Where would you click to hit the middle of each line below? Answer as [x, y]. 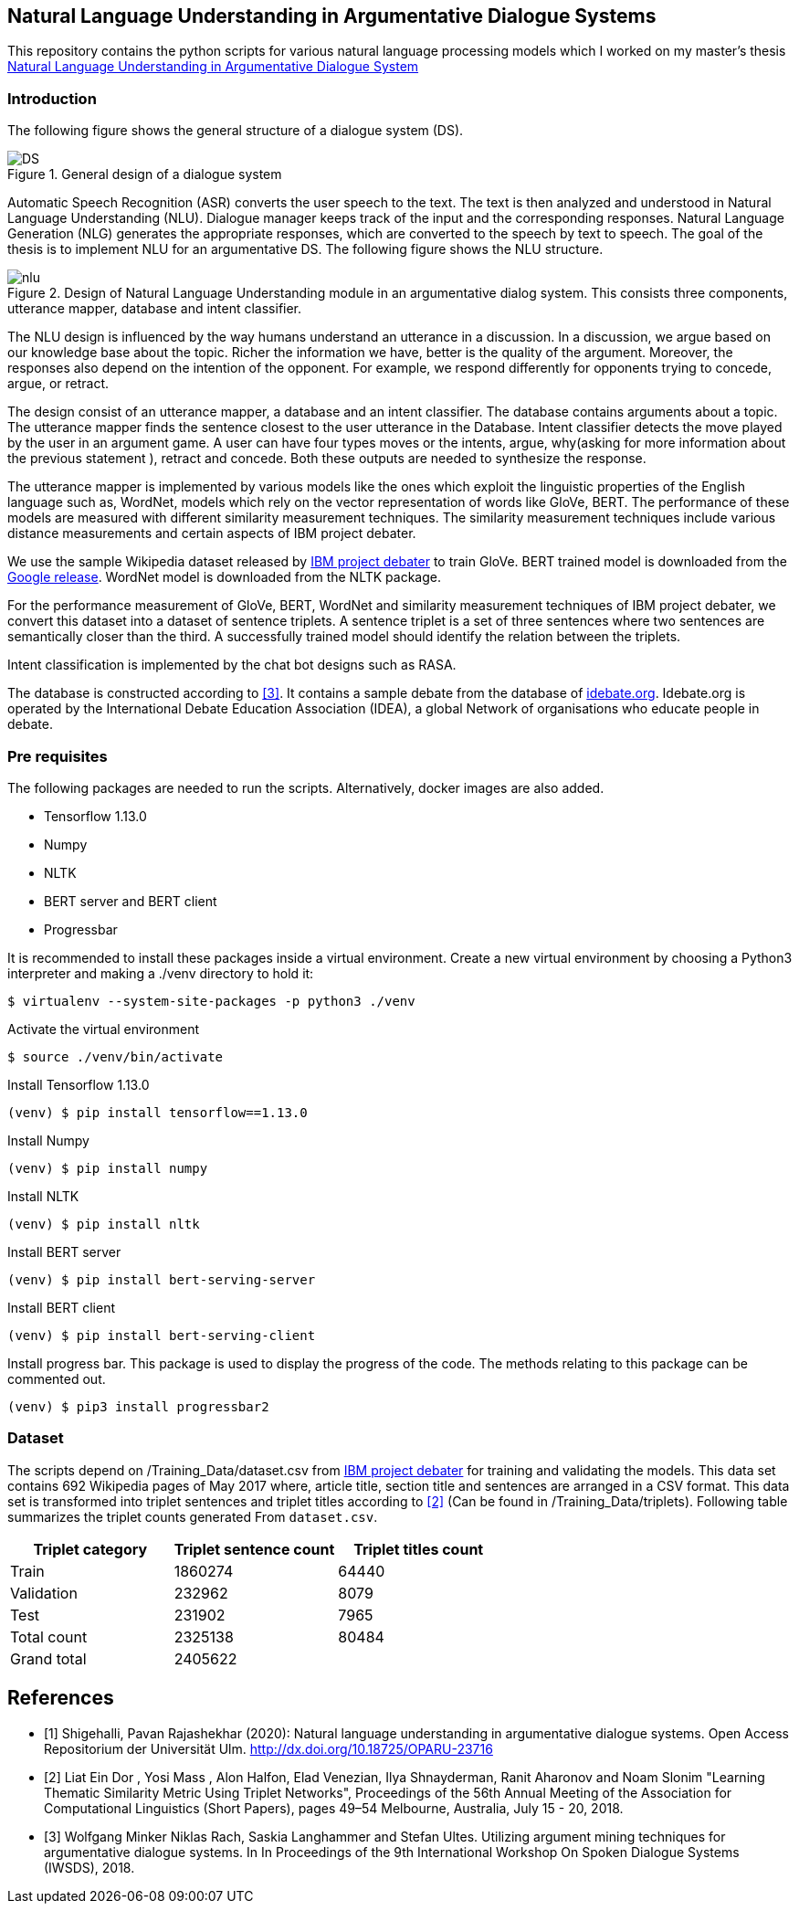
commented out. [57, 1378]
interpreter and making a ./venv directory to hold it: [161, 973]
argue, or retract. [58, 384]
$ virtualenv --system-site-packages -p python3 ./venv [211, 1001]
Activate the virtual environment [104, 1029]
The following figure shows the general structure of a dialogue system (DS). [236, 131]
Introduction [52, 98]
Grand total [48, 1658]
